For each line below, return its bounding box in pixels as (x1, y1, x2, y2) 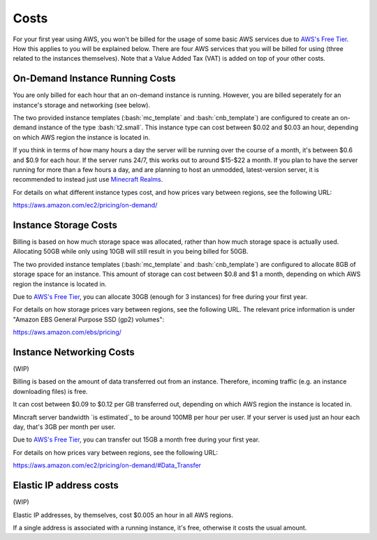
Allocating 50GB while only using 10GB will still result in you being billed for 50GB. (13, 247, 249, 256)
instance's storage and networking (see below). (13, 101, 150, 109)
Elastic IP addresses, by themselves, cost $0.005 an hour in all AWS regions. (13, 511, 234, 519)
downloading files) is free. (13, 387, 88, 395)
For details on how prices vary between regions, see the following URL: (13, 448, 219, 457)
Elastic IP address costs (13, 479, 119, 492)
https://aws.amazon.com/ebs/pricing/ (13, 328, 122, 337)
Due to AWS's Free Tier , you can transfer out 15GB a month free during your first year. (13, 435, 260, 444)
